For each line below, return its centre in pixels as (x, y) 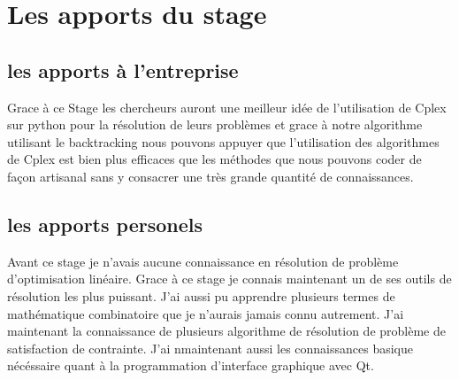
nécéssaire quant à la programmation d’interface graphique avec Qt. (191, 365)
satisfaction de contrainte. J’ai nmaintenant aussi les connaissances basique (210, 348)
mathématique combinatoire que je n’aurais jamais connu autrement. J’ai (206, 313)
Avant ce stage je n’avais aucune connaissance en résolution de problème (203, 261)
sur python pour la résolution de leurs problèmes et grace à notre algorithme (215, 124)
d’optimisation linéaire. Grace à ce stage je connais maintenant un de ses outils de (229, 279)
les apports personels (105, 224)
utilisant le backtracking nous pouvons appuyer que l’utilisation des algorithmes (223, 141)
